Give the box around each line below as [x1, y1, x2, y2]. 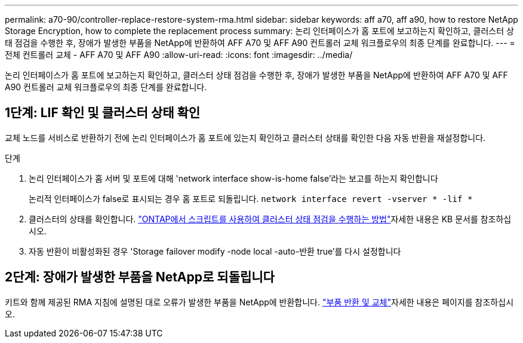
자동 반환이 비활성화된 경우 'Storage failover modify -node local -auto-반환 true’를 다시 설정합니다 [29, 246, 401, 256]
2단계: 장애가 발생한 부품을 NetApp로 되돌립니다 [5, 269, 275, 285]
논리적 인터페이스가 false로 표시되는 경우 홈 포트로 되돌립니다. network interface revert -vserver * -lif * [29, 193, 473, 204]
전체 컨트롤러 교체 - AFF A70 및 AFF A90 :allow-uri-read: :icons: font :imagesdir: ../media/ [5, 50, 353, 60]
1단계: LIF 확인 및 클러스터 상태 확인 [5, 105, 201, 121]
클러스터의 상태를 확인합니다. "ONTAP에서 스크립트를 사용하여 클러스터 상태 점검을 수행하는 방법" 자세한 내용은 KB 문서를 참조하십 [29, 213, 512, 224]
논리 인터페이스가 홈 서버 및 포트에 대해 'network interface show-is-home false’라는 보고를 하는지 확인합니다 [29, 173, 438, 183]
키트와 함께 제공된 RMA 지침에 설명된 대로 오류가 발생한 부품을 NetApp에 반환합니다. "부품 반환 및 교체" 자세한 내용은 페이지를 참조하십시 [5, 296, 514, 307]
